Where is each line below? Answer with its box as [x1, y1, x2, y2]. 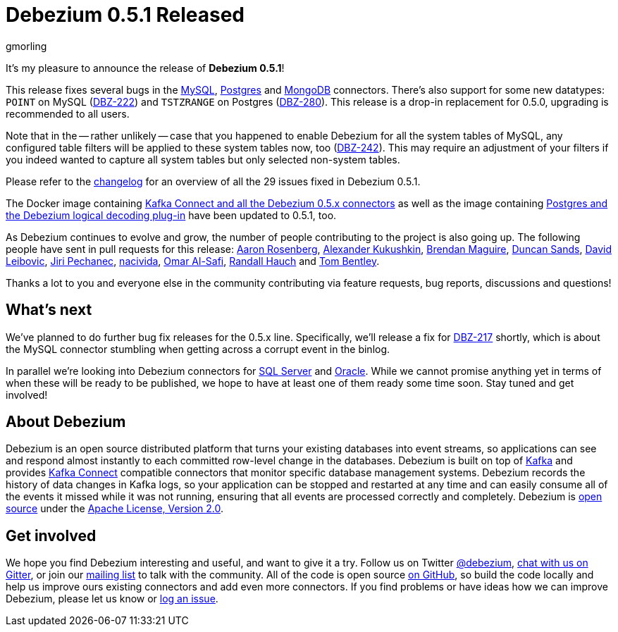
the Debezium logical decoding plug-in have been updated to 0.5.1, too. [6, 209, 337, 221]
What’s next [6, 301, 92, 319]
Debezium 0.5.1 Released [6, 3, 245, 27]
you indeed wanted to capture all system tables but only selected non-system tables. [6, 153, 400, 166]
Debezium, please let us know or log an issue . [6, 593, 218, 605]
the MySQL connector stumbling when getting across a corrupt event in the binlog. [6, 342, 390, 355]
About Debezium [6, 413, 126, 431]
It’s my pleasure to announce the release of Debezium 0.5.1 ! [6, 61, 285, 74]
